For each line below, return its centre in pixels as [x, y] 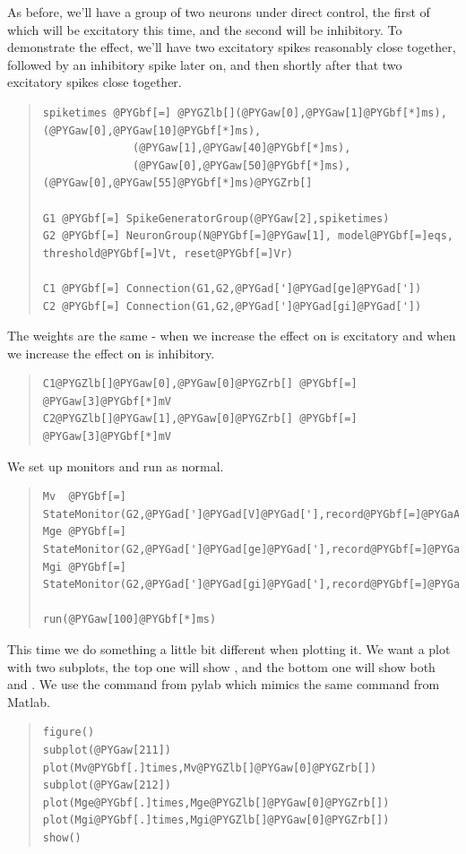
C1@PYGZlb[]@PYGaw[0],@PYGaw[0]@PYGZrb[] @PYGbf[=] [200, 384]
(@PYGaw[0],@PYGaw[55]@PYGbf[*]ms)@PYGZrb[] [177, 183]
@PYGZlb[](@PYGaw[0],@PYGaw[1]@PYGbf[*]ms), [312, 112]
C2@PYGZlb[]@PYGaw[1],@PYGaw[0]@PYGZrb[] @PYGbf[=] [200, 419]
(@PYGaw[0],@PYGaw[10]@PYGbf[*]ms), [152, 130]
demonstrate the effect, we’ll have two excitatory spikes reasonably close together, [232, 47]
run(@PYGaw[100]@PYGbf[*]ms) [129, 620]
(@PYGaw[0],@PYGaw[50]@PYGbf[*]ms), [242, 165]
